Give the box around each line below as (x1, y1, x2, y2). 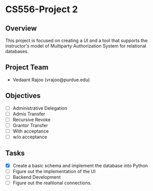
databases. (5, 49, 29, 54)
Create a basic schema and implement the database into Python (12, 162, 148, 169)
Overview (5, 24, 37, 33)
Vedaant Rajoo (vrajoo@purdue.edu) (12, 77, 90, 83)
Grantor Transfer (12, 122, 48, 128)
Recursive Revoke (12, 116, 51, 123)
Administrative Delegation (12, 105, 68, 111)
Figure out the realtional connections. (12, 180, 92, 186)
